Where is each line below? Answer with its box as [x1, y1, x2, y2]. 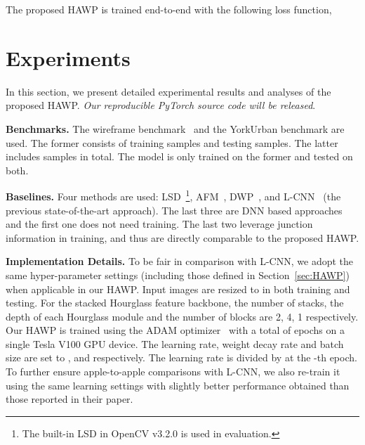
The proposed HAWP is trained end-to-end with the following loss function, [6, 2, 332, 16]
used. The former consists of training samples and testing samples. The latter [6, 135, 338, 150]
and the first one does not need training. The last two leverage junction [6, 217, 313, 231]
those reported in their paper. [6, 392, 133, 406]
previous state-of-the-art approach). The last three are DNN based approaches [6, 202, 343, 217]
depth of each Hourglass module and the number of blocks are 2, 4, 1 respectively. [6, 309, 359, 323]
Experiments [6, 43, 131, 72]
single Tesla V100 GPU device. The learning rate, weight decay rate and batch [6, 336, 344, 351]
